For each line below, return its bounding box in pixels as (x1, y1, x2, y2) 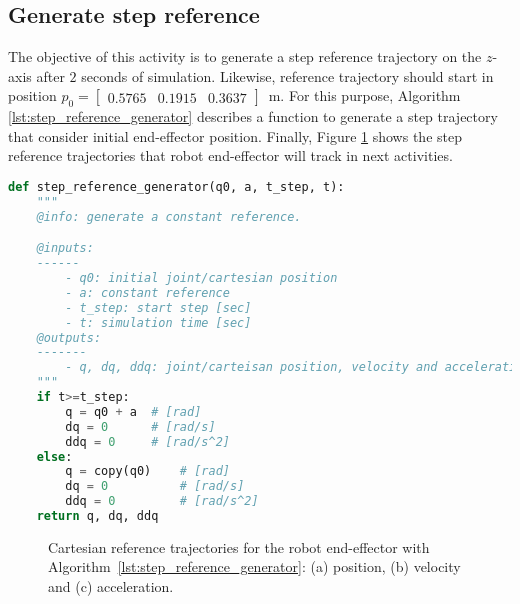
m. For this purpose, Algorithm (268, 85, 461, 106)
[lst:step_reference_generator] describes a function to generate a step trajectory (8, 106, 498, 127)
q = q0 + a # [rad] (65, 404, 202, 419)
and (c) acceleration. (48, 576, 174, 597)
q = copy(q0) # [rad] (65, 464, 230, 479)
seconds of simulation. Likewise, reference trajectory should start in (81, 65, 494, 86)
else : (36, 449, 73, 464)
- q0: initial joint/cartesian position (65, 271, 338, 285)
